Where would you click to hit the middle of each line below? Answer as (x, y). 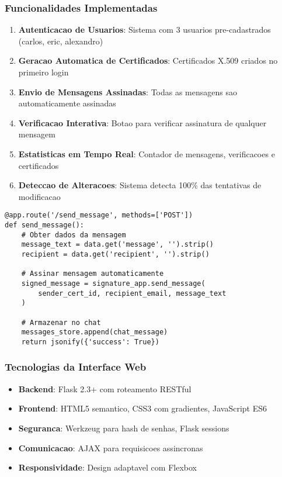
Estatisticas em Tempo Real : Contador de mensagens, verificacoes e (147, 153)
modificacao (39, 196)
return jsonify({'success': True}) (90, 342)
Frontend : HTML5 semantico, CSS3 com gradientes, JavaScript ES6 (143, 408)
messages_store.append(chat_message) (95, 332)
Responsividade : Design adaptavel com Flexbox (107, 467)
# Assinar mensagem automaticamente (93, 274)
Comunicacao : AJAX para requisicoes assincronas (111, 447)
